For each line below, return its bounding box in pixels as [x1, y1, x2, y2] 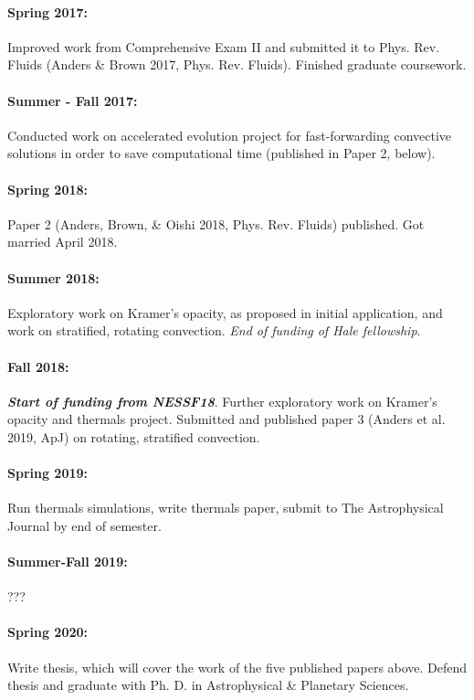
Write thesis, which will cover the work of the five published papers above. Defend [7, 657, 468, 676]
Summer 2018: [7, 268, 100, 287]
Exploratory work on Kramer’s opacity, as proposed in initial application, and [7, 302, 443, 322]
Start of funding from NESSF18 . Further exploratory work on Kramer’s [7, 391, 437, 410]
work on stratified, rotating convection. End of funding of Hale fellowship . [7, 321, 421, 340]
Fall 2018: [7, 356, 69, 376]
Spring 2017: [7, 2, 89, 21]
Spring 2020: [7, 622, 89, 642]
